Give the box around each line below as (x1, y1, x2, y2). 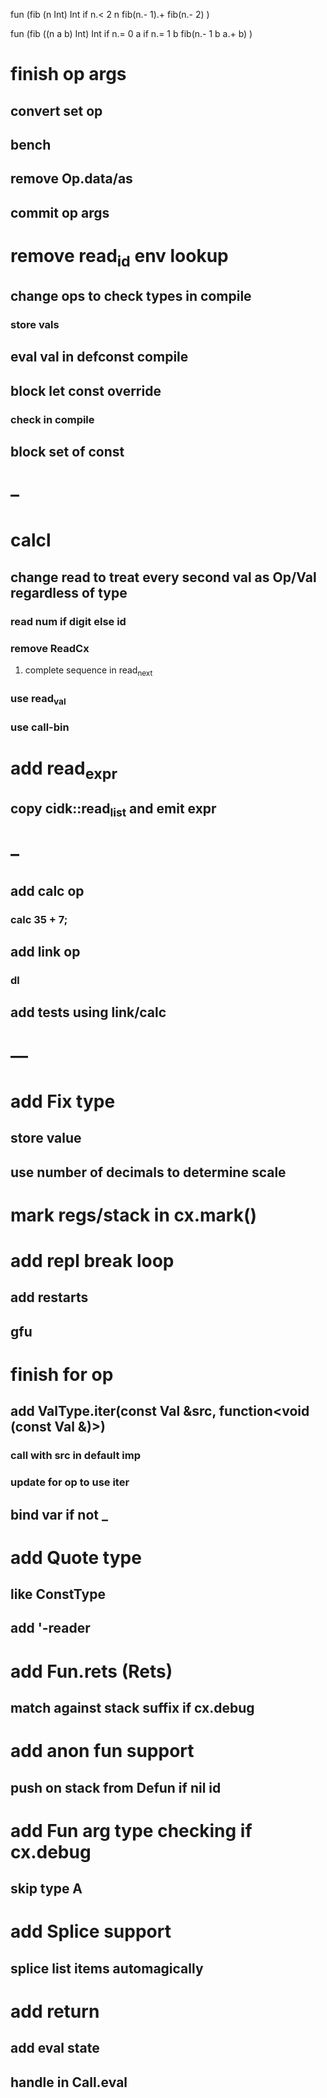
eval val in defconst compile (10, 349, 189, 366)
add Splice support (10, 1920, 172, 1943)
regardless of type (10, 584, 128, 601)
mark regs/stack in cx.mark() (10, 1204, 257, 1226)
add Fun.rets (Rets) (10, 1660, 173, 1683)
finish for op (10, 1363, 114, 1386)
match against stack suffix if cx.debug (10, 1700, 255, 1717)
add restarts (10, 1289, 89, 1306)
